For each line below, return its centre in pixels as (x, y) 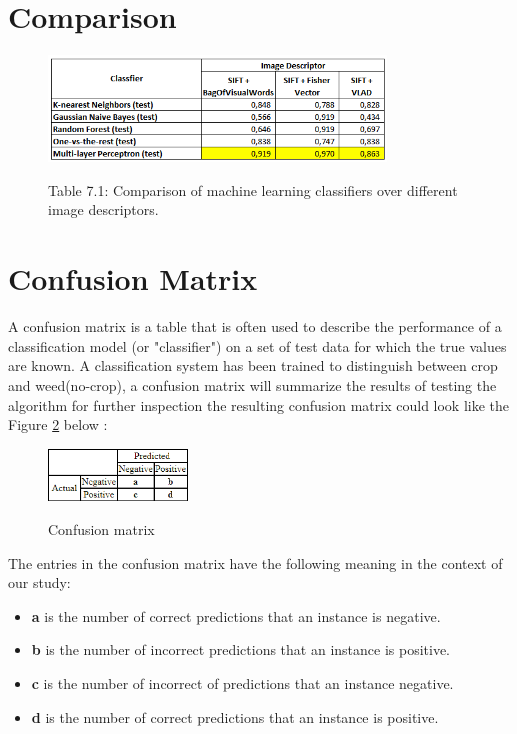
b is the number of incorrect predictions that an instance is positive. (241, 649)
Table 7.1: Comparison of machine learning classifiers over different (253, 189)
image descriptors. (103, 209)
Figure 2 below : (58, 424)
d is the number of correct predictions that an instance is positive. (235, 716)
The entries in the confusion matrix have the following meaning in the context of (255, 562)
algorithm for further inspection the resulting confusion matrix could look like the (259, 404)
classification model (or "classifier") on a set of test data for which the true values (257, 345)
